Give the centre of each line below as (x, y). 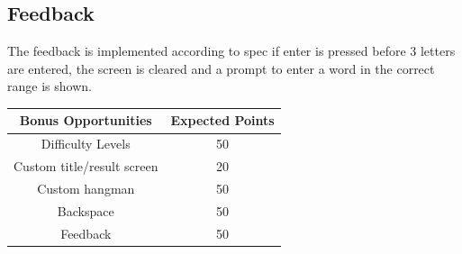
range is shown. (50, 86)
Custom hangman (86, 189)
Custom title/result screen (86, 166)
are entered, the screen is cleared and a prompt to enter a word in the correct (221, 68)
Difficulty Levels (86, 144)
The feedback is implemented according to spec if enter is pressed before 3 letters (231, 51)
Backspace (86, 210)
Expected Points (222, 120)
